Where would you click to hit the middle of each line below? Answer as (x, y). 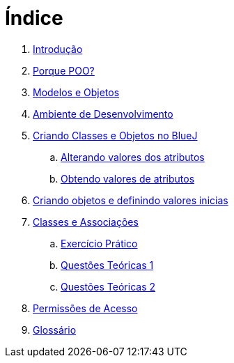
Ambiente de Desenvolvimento (103, 114)
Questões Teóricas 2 (108, 286)
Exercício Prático (99, 243)
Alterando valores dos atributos (133, 157)
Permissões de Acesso (85, 308)
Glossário (55, 330)
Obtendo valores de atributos (128, 178)
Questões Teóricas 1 (107, 265)
